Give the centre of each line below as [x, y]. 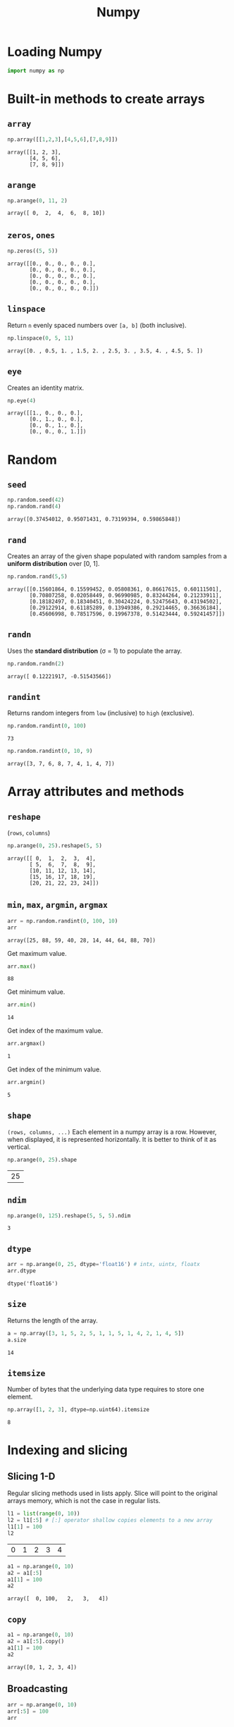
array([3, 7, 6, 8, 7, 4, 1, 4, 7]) [61, 764]
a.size [17, 1340]
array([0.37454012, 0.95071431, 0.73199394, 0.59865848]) [94, 520]
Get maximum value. [37, 953]
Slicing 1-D [31, 1476]
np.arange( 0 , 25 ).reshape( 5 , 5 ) [55, 846]
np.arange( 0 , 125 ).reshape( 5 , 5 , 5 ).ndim [69, 1216]
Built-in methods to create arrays [106, 99]
